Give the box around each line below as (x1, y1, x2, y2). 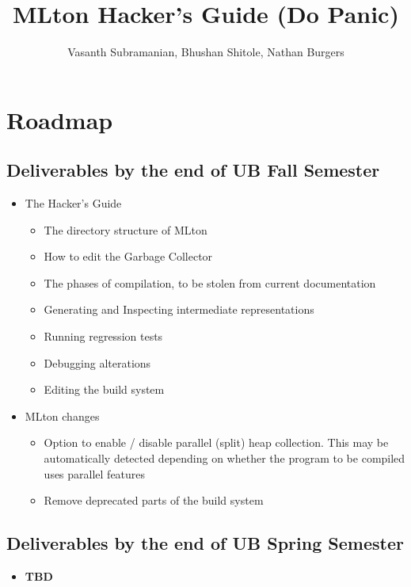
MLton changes (25, 407, 100, 424)
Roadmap (6, 103, 113, 135)
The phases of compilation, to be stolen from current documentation (44, 274, 376, 291)
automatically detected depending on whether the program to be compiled (44, 450, 405, 467)
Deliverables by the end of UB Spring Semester (6, 531, 404, 555)
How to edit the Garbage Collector (44, 248, 213, 265)
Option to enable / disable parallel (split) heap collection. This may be (44, 434, 389, 451)
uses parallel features (44, 465, 146, 482)
